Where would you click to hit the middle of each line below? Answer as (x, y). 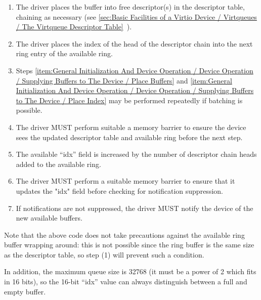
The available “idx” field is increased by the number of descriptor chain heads (136, 154)
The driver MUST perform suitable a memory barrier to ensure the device (131, 127)
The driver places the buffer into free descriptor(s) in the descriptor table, (130, 7)
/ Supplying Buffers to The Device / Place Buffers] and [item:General (124, 80)
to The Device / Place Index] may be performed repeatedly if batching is (129, 100)
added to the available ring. (58, 164)
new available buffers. (49, 218)
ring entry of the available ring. (64, 53)
